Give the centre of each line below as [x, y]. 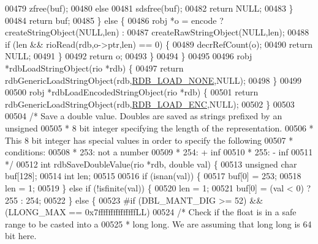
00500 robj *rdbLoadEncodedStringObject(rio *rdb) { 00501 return [132, 92]
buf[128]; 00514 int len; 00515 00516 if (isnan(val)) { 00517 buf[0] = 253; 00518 [153, 176]
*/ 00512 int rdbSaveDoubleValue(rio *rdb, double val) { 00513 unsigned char [151, 164]
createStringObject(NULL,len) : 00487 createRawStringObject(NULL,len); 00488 [157, 32]
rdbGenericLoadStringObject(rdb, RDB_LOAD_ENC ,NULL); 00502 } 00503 [150, 104]
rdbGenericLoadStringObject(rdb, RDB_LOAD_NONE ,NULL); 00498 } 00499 [153, 80]
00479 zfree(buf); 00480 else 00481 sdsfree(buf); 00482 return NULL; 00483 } [149, 8]
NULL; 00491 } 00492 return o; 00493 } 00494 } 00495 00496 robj [129, 56]
